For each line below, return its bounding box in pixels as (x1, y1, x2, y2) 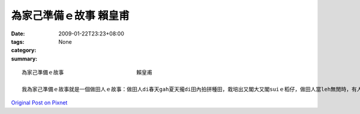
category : (11, 47, 37, 54)
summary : (11, 55, 38, 62)
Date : (11, 30, 25, 37)
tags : (11, 38, 25, 45)
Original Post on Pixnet (11, 99, 68, 106)
